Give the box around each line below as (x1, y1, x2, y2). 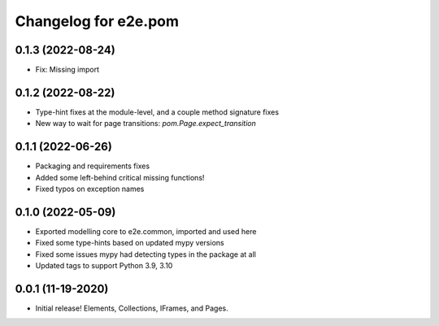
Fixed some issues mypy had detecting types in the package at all (35, 249, 256, 259)
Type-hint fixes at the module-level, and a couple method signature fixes (35, 106, 280, 117)
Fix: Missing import (35, 65, 99, 75)
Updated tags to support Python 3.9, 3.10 (35, 261, 173, 271)
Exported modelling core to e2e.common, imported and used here (35, 226, 257, 236)
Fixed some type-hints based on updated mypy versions (35, 238, 224, 248)
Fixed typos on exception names (35, 184, 145, 194)
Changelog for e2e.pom (15, 12, 179, 30)
